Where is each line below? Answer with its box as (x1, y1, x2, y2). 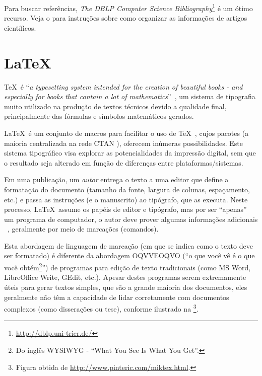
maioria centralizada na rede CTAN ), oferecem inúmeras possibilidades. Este (4, 137, 243, 148)
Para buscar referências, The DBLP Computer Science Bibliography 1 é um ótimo (4, 2, 253, 13)
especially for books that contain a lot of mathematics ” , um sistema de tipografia (4, 91, 255, 102)
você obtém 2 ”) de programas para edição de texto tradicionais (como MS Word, (4, 261, 251, 272)
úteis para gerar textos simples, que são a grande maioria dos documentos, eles (4, 281, 247, 292)
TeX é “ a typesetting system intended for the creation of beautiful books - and (4, 81, 243, 92)
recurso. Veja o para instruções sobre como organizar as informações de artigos (4, 13, 247, 23)
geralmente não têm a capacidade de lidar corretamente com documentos (4, 291, 229, 302)
